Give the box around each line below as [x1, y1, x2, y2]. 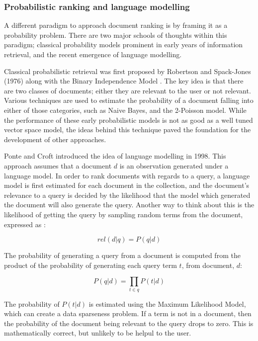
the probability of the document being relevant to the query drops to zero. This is [4, 318, 254, 328]
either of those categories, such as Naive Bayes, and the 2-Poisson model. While [4, 104, 247, 115]
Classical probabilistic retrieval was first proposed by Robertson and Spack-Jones [4, 66, 251, 76]
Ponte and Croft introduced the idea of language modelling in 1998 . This [4, 151, 226, 161]
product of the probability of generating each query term [4, 259, 177, 270]
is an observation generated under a [119, 160, 229, 170]
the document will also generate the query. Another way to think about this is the [4, 199, 255, 210]
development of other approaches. [4, 134, 106, 144]
